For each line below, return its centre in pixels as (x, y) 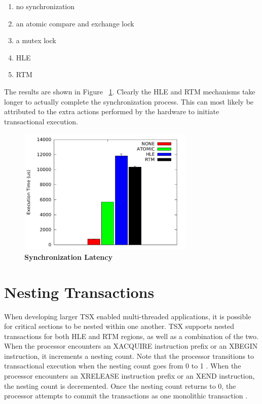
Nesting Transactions (79, 292)
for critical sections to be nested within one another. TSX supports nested (119, 326)
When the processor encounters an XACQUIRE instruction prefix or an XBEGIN (131, 346)
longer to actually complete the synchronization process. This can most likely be (129, 101)
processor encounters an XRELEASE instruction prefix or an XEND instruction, (129, 376)
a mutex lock (36, 40)
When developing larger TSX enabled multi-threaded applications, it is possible (128, 316)
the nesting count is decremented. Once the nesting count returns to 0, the (120, 385)
